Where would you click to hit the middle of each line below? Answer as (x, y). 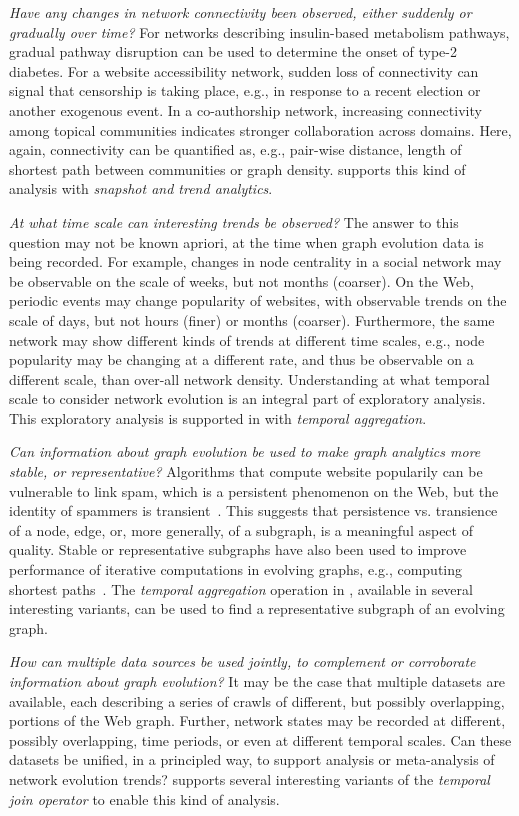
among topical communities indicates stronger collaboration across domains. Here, (260, 129)
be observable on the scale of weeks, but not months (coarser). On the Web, (241, 280)
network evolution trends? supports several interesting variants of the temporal (249, 778)
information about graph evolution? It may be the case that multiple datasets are (257, 681)
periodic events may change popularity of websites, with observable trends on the (258, 300)
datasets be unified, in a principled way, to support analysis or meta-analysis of (252, 759)
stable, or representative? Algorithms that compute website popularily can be (246, 471)
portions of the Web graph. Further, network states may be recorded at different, (257, 720)
